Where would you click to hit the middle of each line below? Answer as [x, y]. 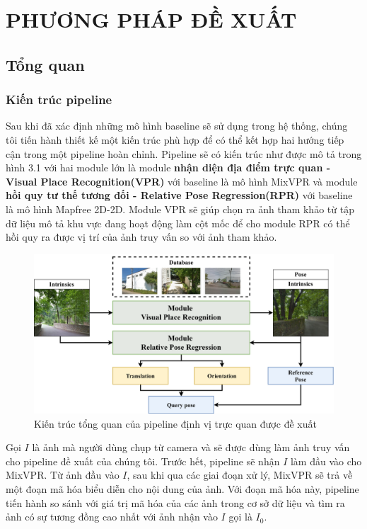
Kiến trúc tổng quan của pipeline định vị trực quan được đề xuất [175, 423]
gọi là [240, 517]
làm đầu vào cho [326, 461]
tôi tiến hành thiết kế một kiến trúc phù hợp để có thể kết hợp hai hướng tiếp [175, 139]
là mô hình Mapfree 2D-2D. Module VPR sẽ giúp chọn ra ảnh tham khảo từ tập [180, 209]
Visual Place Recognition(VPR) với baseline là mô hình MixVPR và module [182, 181]
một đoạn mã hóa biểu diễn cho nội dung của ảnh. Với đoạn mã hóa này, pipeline [182, 488]
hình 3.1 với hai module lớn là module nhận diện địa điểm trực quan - [168, 167]
